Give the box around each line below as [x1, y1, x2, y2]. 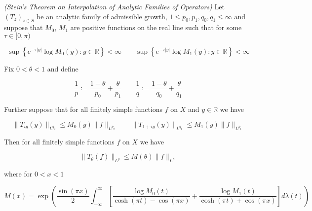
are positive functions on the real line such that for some [70, 22, 242, 33]
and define [47, 63, 78, 73]
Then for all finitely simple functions [4, 136, 115, 146]
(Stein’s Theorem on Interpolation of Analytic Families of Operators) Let [4, 1, 225, 11]
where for [4, 169, 33, 179]
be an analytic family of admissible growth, [37, 11, 167, 21]
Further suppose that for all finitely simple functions [4, 104, 163, 114]
